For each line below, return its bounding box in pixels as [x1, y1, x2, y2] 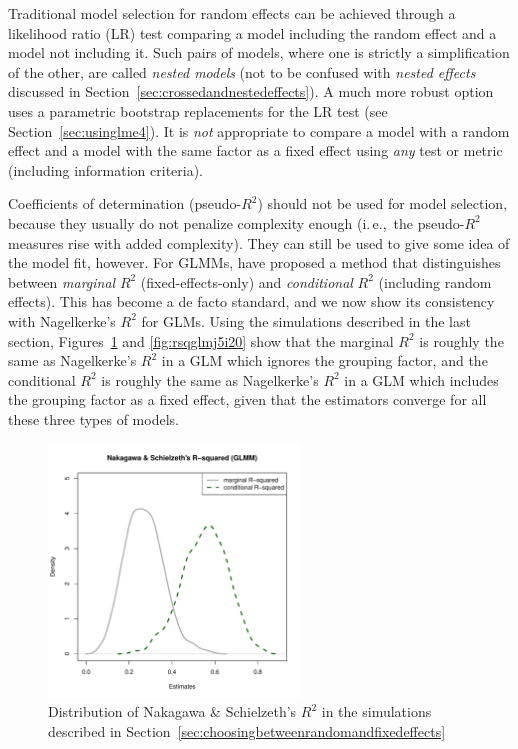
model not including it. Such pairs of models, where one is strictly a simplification [8, 42, 510, 63]
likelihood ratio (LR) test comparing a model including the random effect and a [8, 22, 497, 43]
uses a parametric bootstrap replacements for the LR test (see [8, 100, 388, 121]
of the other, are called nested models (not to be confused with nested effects [8, 61, 476, 82]
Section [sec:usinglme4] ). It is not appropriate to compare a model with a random [8, 120, 510, 141]
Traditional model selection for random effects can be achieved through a [8, 3, 456, 23]
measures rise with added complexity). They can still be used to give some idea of [8, 232, 510, 253]
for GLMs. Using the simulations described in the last [141, 310, 471, 331]
